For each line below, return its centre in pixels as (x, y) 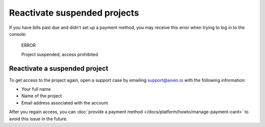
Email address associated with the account (65, 102)
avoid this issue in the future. (38, 119)
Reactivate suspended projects (74, 13)
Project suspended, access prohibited (60, 54)
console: (18, 34)
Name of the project (42, 96)
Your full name (36, 89)
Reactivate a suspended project (59, 68)
